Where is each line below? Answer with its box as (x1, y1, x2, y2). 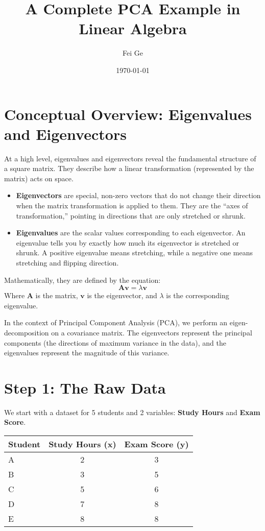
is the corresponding (166, 290, 229, 301)
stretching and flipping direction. (16, 257, 119, 268)
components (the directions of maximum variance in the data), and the (4, 337, 227, 348)
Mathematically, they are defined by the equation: (4, 274, 161, 285)
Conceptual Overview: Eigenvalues (4, 103, 252, 124)
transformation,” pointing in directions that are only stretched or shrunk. (16, 210, 246, 221)
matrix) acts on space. (4, 173, 74, 183)
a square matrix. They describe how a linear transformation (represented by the (4, 163, 254, 174)
